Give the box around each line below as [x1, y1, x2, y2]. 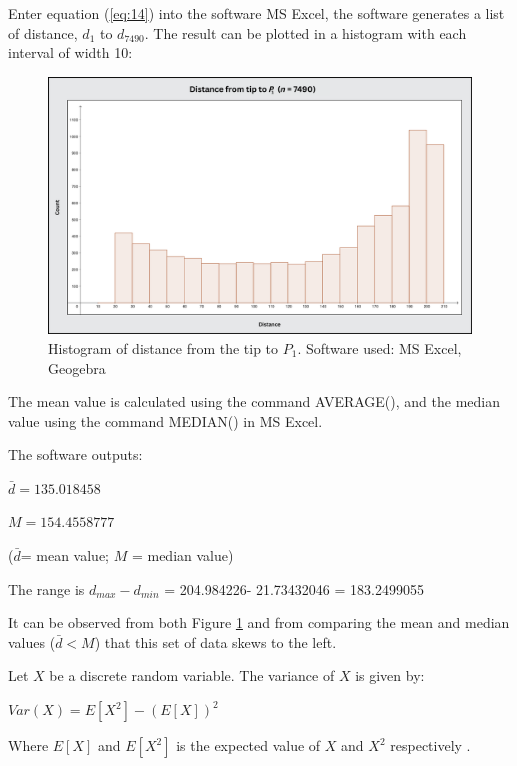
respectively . [390, 735, 471, 756]
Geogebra [48, 357, 106, 378]
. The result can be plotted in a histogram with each [144, 22, 467, 43]
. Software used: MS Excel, [297, 337, 462, 358]
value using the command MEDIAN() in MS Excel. [8, 410, 323, 431]
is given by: [355, 665, 425, 686]
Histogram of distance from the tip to [48, 337, 279, 358]
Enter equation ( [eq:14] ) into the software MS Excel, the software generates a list [8, 3, 505, 23]
